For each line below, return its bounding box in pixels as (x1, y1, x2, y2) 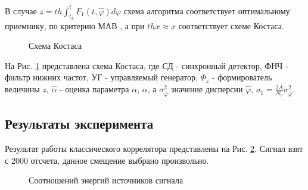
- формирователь (211, 71, 272, 83)
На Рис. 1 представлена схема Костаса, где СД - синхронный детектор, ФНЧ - (5, 59, 288, 71)
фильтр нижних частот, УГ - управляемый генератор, (5, 71, 198, 83)
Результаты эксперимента (5, 114, 154, 133)
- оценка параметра (60, 83, 129, 95)
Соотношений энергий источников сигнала (29, 174, 183, 186)
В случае (5, 4, 37, 17)
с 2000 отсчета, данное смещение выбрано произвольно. (5, 154, 209, 166)
